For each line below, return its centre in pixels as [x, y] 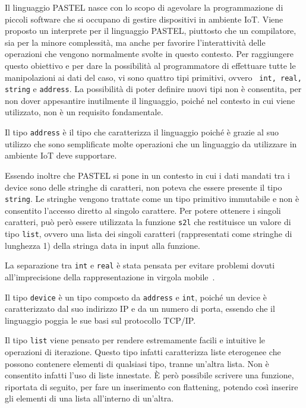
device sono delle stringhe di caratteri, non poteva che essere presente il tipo [143, 187]
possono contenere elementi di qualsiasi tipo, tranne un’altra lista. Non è [137, 363]
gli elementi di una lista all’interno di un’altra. [89, 398]
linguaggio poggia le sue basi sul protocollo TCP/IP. [100, 320]
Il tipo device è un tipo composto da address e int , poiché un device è [136, 297]
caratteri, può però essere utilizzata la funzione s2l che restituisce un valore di [148, 222]
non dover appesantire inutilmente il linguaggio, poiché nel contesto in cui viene [150, 100]
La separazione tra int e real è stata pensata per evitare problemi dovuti [140, 265]
